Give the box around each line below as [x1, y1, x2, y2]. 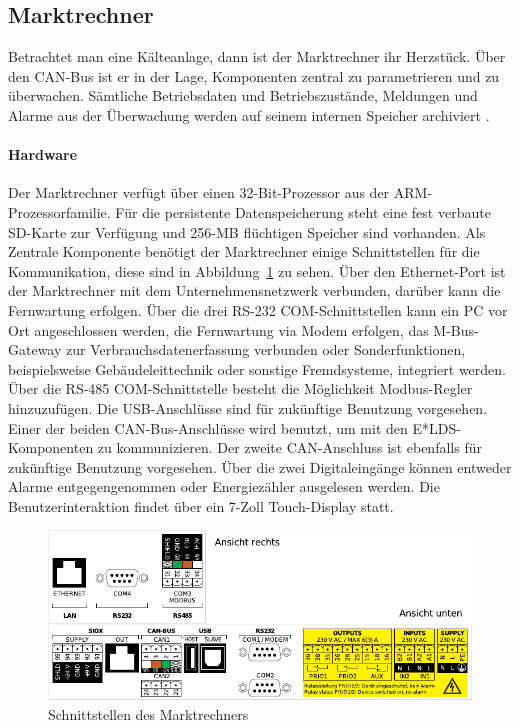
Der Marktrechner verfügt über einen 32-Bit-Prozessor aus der [8, 182, 390, 203]
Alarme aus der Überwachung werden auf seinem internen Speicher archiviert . [8, 104, 490, 125]
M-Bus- [433, 319, 479, 340]
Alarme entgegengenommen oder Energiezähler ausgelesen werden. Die [8, 476, 440, 497]
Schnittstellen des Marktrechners [48, 704, 249, 725]
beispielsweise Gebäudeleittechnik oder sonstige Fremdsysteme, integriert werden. [8, 358, 506, 379]
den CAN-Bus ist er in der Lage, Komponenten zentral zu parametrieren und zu [8, 65, 500, 86]
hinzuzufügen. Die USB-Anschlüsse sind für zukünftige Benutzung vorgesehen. [8, 397, 488, 418]
